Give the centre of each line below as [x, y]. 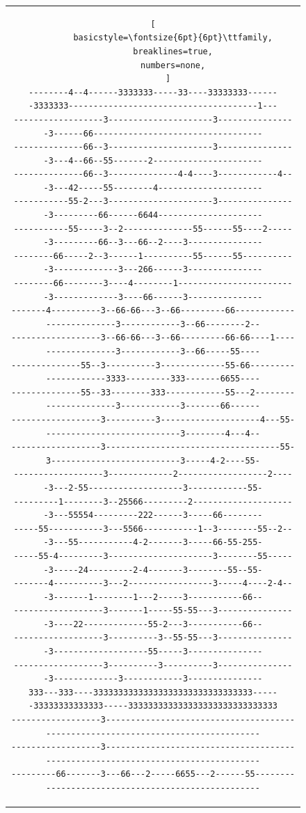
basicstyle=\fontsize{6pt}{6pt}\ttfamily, [173, 38]
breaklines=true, [173, 51]
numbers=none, [173, 65]
